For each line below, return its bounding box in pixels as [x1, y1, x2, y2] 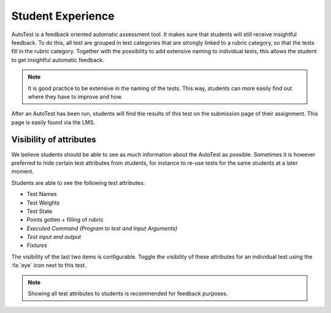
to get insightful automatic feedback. [11, 56, 104, 64]
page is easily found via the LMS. [11, 118, 95, 126]
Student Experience [11, 9, 115, 23]
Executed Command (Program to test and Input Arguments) [26, 224, 178, 232]
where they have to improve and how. [28, 92, 123, 100]
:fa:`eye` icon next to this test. [11, 262, 87, 269]
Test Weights [26, 199, 60, 206]
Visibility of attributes [11, 135, 96, 145]
